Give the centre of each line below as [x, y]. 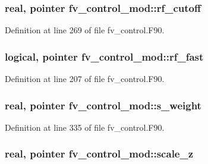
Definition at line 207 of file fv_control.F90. [85, 79]
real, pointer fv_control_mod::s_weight [103, 105]
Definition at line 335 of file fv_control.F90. [85, 127]
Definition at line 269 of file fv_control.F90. [85, 30]
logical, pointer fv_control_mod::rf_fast [104, 56]
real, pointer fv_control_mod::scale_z [99, 154]
